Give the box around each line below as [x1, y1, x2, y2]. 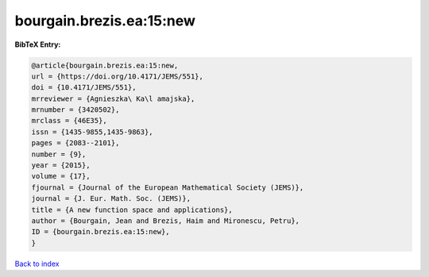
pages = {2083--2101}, [31, 139, 120, 148]
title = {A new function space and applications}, [31, 205, 234, 214]
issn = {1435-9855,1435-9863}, [31, 127, 154, 137]
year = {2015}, [31, 161, 91, 170]
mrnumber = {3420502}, [31, 106, 120, 114]
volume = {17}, [31, 171, 91, 181]
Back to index [14, 259, 60, 268]
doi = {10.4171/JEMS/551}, [31, 83, 137, 92]
